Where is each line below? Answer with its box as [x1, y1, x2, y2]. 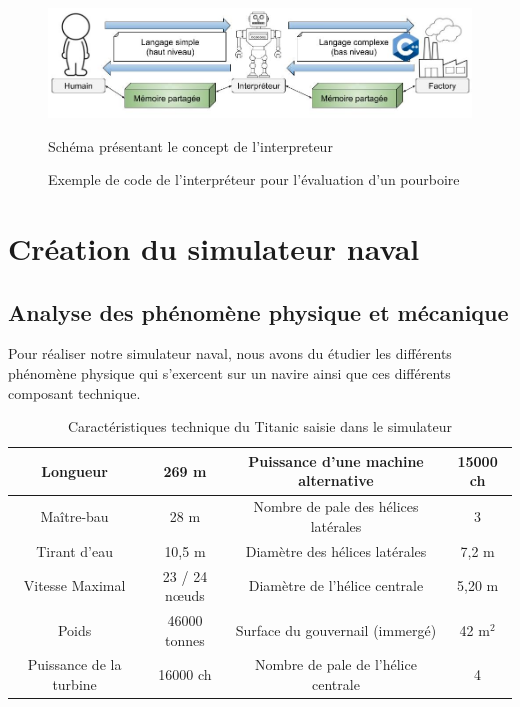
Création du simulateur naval [8, 228, 420, 269]
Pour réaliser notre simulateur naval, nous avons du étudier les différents [8, 343, 452, 364]
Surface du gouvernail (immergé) [235, 619, 437, 640]
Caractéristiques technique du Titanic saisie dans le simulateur [67, 416, 452, 437]
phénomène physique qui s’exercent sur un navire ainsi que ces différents [8, 363, 451, 384]
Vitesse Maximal [23, 575, 126, 596]
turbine [52, 674, 97, 694]
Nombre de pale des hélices [253, 496, 419, 517]
